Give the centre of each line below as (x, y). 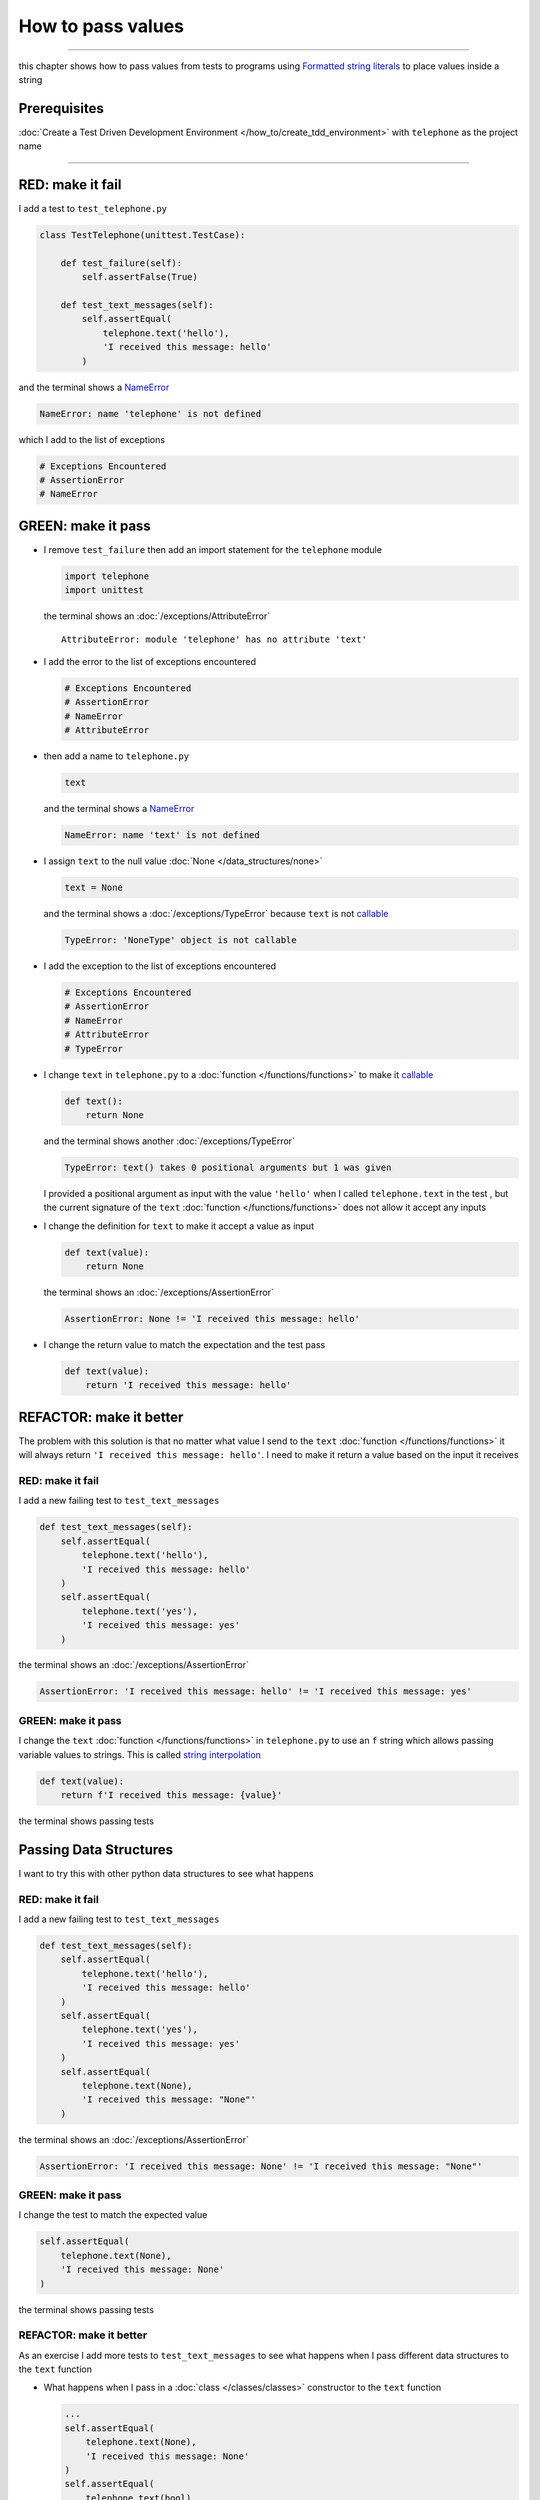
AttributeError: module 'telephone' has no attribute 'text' (214, 639)
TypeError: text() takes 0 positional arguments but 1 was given (228, 1167)
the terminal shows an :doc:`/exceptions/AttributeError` (156, 616)
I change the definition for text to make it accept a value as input (179, 1226)
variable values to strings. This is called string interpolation (140, 1754)
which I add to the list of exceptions (91, 439)
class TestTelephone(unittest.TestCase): (142, 235)
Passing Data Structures (96, 1849)
